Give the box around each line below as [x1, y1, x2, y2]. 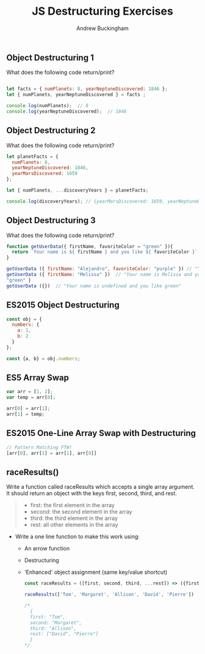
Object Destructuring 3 [6, 216, 96, 226]
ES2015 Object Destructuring [6, 300, 120, 310]
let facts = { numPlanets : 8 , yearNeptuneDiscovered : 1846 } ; [6, 86, 168, 92]
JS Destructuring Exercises [31, 4, 174, 18]
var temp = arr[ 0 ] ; [6, 394, 56, 400]
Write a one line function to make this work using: [15, 533, 140, 540]
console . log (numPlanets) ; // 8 [6, 103, 88, 109]
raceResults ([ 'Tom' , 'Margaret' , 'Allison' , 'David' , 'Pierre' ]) [24, 592, 194, 598]
